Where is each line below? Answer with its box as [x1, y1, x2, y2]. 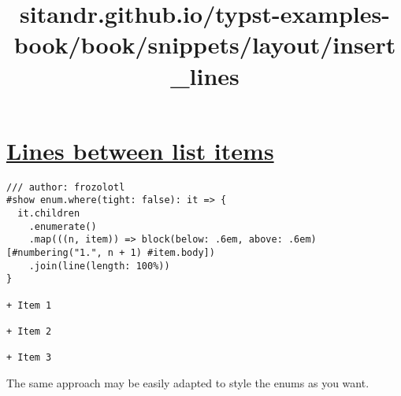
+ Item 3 [6, 352, 52, 364]
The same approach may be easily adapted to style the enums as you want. [6, 374, 369, 390]
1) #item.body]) [130, 246, 215, 258]
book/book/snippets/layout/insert [13, 28, 396, 61]
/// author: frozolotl [6, 181, 125, 193]
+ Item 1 [6, 299, 52, 311]
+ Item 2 [6, 325, 52, 337]
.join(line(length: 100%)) [28, 260, 170, 272]
